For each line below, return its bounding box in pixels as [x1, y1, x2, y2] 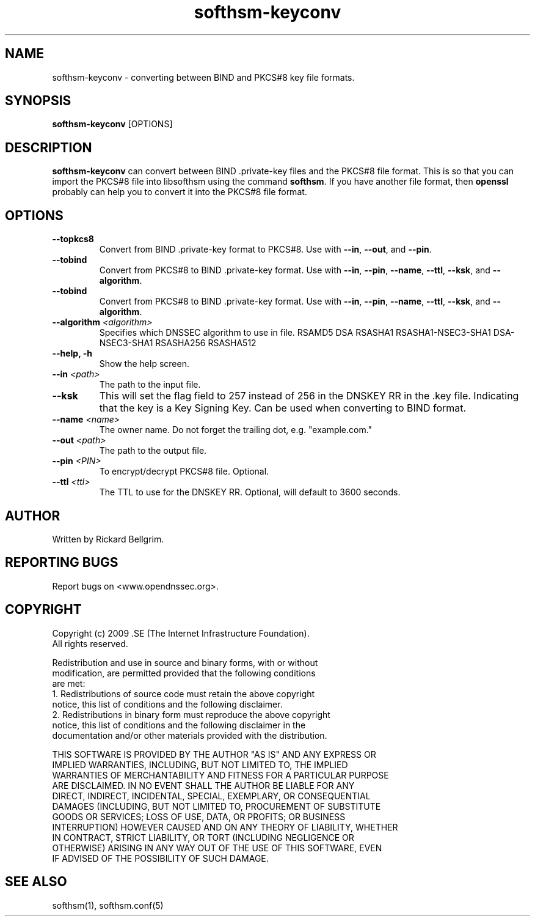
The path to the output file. [99, 445, 207, 456]
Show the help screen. [99, 358, 189, 369]
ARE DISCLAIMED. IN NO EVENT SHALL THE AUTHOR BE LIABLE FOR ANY [52, 780, 355, 791]
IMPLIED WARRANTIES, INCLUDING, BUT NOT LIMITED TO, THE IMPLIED [52, 759, 348, 770]
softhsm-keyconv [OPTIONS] [52, 119, 173, 130]
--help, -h [52, 348, 92, 359]
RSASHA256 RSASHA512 [155, 338, 257, 349]
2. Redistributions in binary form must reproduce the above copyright [52, 709, 330, 720]
